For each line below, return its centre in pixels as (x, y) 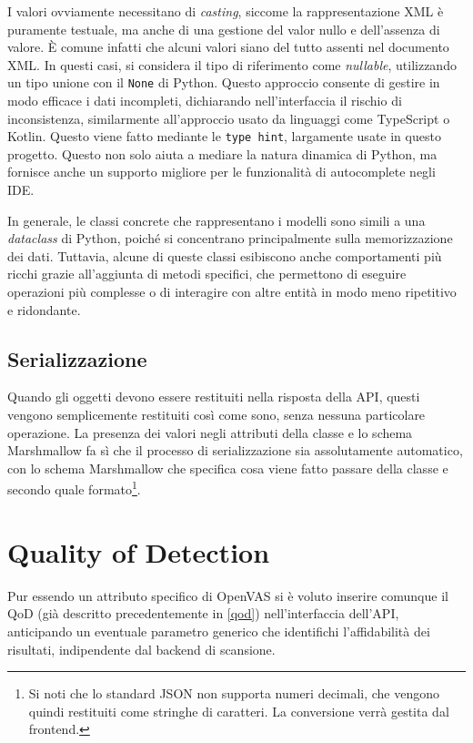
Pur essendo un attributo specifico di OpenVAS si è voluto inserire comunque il (228, 595)
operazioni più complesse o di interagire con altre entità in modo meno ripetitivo (232, 292)
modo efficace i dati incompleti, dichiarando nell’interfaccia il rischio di (205, 101)
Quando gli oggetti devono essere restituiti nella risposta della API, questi (214, 397)
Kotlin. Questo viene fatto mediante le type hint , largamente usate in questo (224, 136)
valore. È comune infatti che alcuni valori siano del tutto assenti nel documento (228, 47)
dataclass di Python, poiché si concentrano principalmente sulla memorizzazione (230, 238)
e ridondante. (44, 309)
